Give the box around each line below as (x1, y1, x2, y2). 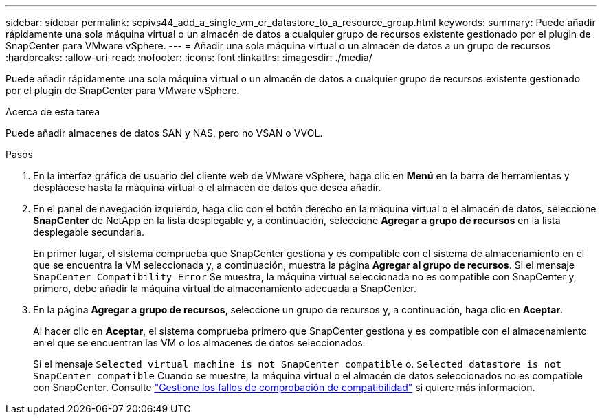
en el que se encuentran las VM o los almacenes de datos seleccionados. (33, 337, 366, 349)
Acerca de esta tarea (5, 106, 100, 118)
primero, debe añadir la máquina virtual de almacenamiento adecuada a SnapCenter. (33, 283, 416, 294)
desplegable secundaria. (33, 226, 144, 238)
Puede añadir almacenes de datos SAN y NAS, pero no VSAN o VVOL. (5, 127, 323, 139)
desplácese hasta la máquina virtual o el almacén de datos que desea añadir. (33, 181, 381, 193)
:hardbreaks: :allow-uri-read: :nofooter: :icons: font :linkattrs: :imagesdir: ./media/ (5, 52, 372, 63)
